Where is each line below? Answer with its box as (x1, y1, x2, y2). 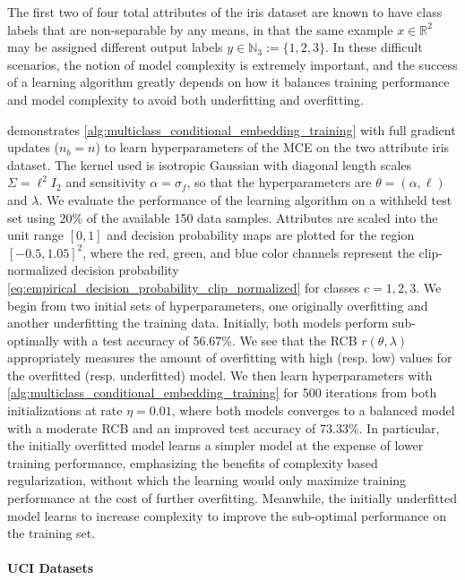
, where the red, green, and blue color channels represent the (82, 243, 415, 261)
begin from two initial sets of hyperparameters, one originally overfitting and (7, 295, 428, 314)
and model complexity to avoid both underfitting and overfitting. (7, 90, 364, 108)
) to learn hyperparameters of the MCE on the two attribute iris (95, 138, 450, 157)
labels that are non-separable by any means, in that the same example (7, 20, 393, 38)
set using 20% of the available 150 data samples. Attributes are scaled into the (7, 208, 438, 226)
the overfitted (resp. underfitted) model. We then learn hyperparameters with (7, 365, 433, 384)
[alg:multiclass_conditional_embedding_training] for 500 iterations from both (7, 383, 437, 402)
